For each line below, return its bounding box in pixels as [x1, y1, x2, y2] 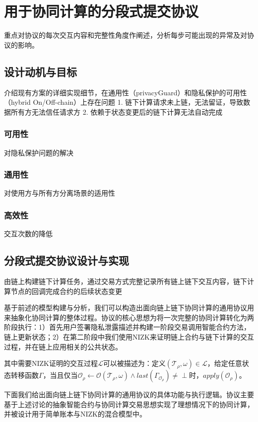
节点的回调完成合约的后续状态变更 [10, 285, 122, 296]
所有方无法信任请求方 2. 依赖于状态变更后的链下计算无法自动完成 [10, 106, 223, 117]
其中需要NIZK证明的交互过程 [4, 358, 98, 368]
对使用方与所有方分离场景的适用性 [4, 188, 115, 198]
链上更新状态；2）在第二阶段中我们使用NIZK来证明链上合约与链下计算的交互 [4, 331, 254, 342]
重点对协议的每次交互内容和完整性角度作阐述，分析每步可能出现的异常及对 [4, 30, 247, 40]
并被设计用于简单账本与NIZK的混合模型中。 [4, 409, 146, 419]
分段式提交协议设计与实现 [4, 253, 129, 268]
